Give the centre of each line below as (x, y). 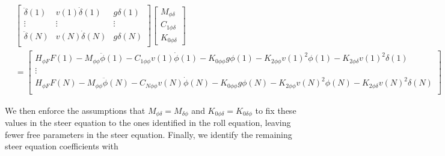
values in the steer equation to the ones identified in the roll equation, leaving (148, 123)
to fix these (276, 110)
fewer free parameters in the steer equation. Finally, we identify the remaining (149, 134)
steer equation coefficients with (62, 146)
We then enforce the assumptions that (75, 110)
